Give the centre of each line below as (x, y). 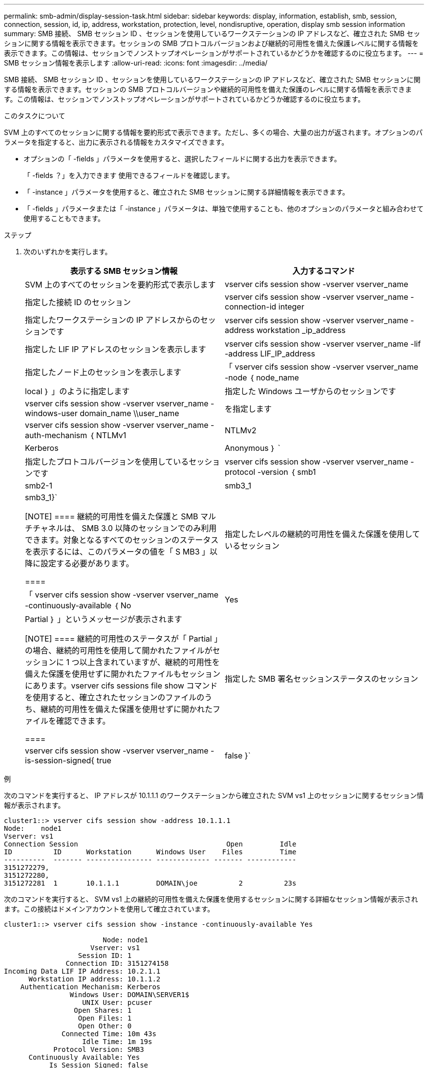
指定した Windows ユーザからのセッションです (310, 391)
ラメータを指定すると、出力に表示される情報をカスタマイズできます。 (116, 142)
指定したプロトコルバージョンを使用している (107, 462)
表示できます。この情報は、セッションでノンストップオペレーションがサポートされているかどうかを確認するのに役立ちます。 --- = (214, 53)
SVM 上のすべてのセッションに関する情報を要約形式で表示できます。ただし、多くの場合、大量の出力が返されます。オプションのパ (213, 132)
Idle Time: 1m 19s (117, 1042)
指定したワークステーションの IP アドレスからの (113, 320)
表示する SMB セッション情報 (124, 271)
